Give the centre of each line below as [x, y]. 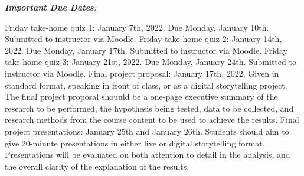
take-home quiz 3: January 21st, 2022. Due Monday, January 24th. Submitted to [151, 62]
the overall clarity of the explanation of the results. [97, 166]
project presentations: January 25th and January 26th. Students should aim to [147, 131]
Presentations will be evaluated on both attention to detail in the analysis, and [148, 154]
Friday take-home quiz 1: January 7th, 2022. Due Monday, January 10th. [137, 27]
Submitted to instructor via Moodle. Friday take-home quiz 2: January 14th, [143, 39]
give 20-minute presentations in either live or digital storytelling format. [135, 143]
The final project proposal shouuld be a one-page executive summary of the [141, 97]
